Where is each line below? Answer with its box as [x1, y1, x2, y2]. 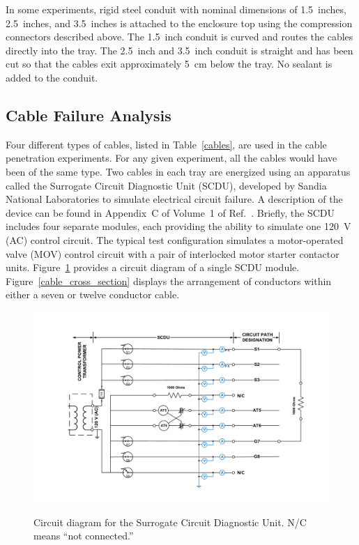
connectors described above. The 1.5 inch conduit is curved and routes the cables [6, 29, 353, 44]
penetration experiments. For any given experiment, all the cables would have [6, 151, 337, 165]
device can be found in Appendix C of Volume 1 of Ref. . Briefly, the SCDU [6, 205, 335, 220]
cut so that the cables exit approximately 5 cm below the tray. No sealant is [6, 56, 333, 71]
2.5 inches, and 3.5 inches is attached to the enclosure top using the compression [6, 15, 353, 30]
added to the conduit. [6, 70, 98, 84]
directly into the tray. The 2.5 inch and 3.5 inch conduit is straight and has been [6, 43, 353, 57]
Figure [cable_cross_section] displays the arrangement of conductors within [6, 273, 332, 288]
